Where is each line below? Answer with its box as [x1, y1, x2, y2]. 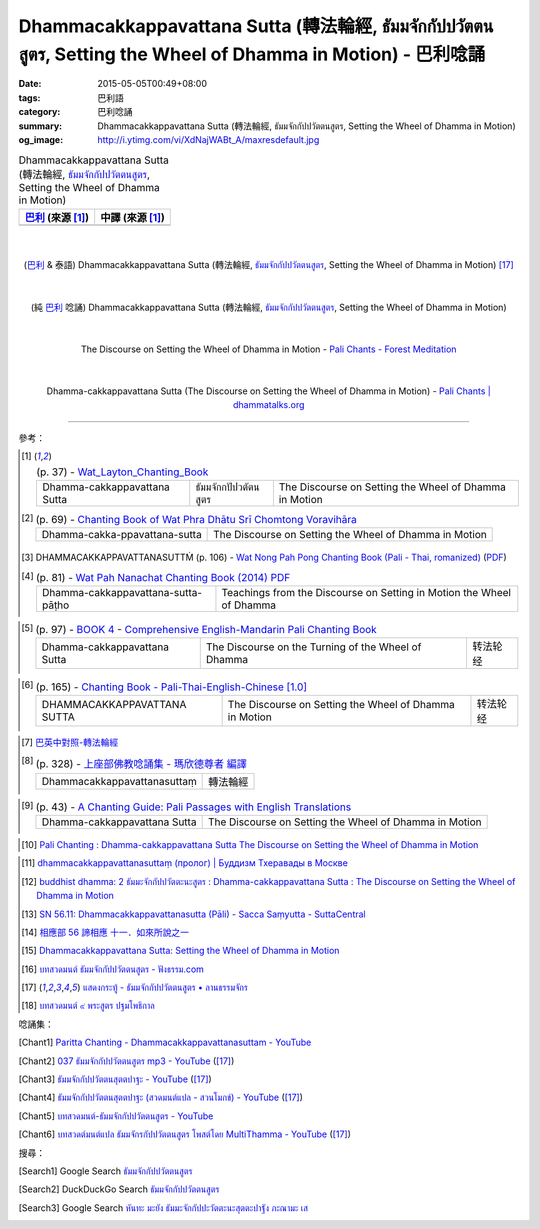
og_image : [18, 133, 64, 145]
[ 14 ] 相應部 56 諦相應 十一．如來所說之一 [21, 926, 190, 938]
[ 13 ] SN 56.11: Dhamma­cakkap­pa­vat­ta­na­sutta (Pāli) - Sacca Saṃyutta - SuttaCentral [21, 908, 366, 920]
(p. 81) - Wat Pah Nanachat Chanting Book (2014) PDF [35, 570, 291, 584]
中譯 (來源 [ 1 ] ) [100, 210, 165, 224]
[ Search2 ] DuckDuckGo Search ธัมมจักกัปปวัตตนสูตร [18, 1183, 220, 1195]
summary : [18, 120, 63, 132]
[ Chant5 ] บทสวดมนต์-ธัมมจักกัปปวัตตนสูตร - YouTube [18, 1110, 214, 1122]
